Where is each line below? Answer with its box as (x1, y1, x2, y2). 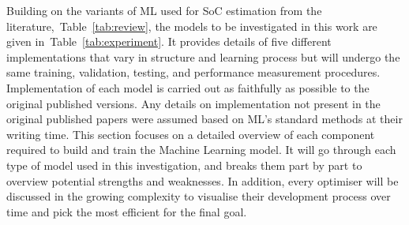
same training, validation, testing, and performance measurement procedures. (6, 64, 381, 81)
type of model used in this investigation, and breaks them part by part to (6, 156, 362, 173)
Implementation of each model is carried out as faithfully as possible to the (6, 79, 370, 96)
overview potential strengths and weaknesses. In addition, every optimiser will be (6, 172, 399, 189)
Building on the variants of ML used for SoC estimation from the (6, 2, 322, 18)
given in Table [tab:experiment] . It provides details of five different (6, 33, 332, 50)
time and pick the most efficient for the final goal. (6, 203, 247, 219)
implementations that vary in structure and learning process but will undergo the (6, 48, 400, 65)
